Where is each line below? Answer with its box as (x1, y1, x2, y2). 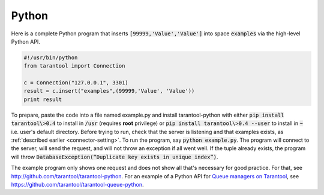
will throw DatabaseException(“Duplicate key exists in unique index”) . (11, 153, 218, 160)
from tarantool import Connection (23, 63, 125, 69)
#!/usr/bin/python (23, 54, 78, 61)
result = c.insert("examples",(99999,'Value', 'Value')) (23, 87, 195, 95)
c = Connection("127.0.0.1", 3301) (23, 80, 128, 86)
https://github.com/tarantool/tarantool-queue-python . (11, 181, 144, 188)
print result (23, 96, 62, 103)
